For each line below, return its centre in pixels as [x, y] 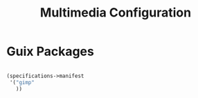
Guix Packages [50, 51]
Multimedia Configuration [116, 13]
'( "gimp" [22, 82]
